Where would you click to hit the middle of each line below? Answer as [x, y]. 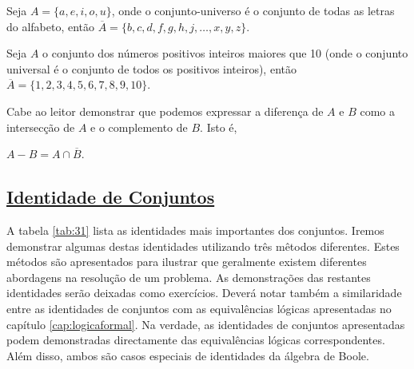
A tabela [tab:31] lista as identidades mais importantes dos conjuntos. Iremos [195, 230]
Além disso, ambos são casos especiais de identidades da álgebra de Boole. [188, 355]
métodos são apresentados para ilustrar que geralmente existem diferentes [187, 262]
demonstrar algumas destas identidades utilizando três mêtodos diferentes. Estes [203, 246]
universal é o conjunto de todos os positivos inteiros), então [151, 68]
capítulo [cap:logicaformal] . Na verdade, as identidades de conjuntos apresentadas [206, 324]
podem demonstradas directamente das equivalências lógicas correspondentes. [196, 340]
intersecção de [41, 127]
